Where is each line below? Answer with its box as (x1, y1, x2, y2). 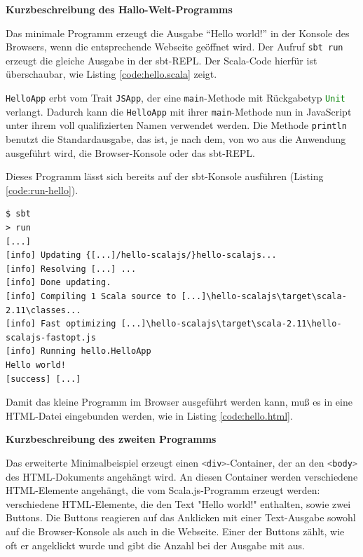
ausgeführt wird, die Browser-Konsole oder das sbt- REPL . (6, 145, 255, 160)
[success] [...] (6, 373, 81, 384)
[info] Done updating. (6, 277, 111, 288)
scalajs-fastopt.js (6, 332, 96, 343)
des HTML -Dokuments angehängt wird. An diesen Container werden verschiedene (6, 469, 358, 483)
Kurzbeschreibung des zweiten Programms (6, 432, 217, 446)
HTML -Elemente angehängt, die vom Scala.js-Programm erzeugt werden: (6, 483, 320, 497)
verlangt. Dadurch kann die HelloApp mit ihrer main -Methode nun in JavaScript (6, 104, 352, 118)
